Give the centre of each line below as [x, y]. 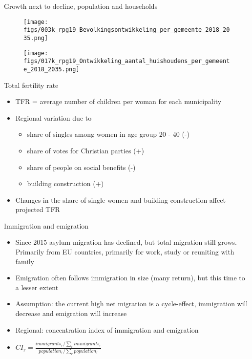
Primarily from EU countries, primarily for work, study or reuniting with [125, 252]
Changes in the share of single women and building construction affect [120, 200]
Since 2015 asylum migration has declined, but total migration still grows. [126, 242]
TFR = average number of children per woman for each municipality [118, 101]
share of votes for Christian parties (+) [85, 150]
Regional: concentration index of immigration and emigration [107, 329]
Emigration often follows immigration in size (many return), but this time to [130, 278]
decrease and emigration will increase [71, 313]
